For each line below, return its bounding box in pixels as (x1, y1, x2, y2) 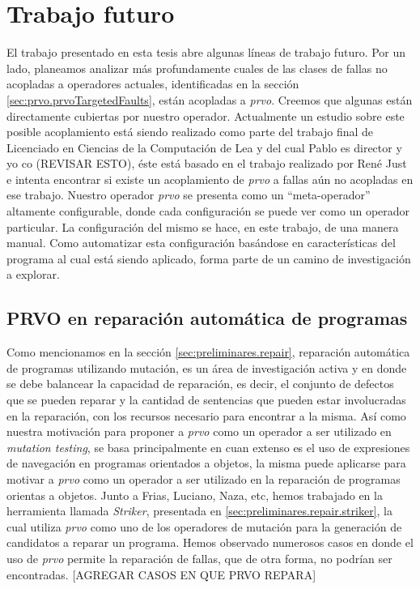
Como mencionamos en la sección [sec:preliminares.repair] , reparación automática (6, 344, 410, 361)
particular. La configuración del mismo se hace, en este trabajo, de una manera (6, 218, 399, 235)
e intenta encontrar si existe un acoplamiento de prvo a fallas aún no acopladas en (6, 170, 414, 187)
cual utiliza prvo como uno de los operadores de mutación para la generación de (6, 518, 402, 535)
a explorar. (6, 266, 60, 283)
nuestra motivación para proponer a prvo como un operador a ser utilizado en (6, 423, 392, 440)
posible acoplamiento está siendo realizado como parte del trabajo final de (6, 123, 374, 140)
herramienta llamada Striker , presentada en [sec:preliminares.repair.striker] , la (6, 502, 392, 519)
